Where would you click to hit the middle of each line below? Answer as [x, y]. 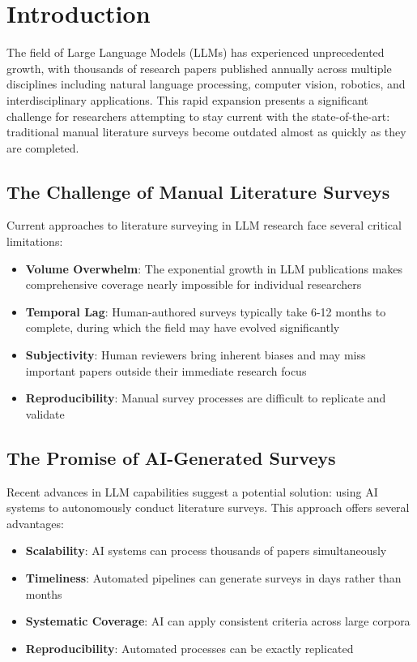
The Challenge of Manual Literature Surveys [198, 191]
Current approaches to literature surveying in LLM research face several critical [204, 225]
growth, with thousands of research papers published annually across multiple [199, 68]
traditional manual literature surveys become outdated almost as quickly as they [206, 132]
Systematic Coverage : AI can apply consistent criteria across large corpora [218, 621]
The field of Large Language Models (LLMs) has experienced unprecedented [196, 52]
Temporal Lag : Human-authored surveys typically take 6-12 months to [206, 311]
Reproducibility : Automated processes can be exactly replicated [189, 648]
